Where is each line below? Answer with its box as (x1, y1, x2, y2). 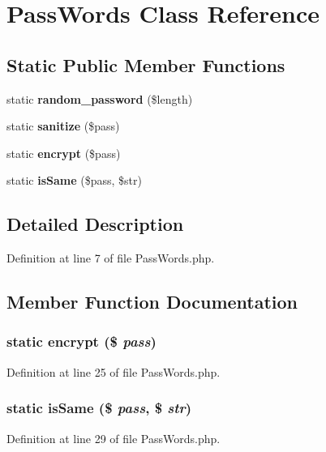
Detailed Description (6, 211, 184, 237)
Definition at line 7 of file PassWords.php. (6, 249, 215, 267)
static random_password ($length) (6, 90, 193, 107)
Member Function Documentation (6, 289, 298, 314)
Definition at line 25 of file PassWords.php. (6, 363, 221, 380)
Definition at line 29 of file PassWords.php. (6, 429, 221, 446)
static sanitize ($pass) (6, 117, 120, 134)
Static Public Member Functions (6, 52, 285, 77)
